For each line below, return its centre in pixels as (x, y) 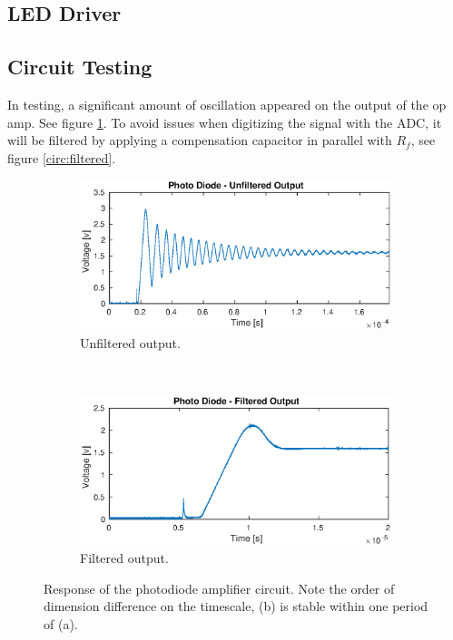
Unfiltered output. (130, 342)
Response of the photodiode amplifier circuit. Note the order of (219, 588)
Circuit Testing (80, 67)
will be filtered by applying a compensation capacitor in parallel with (200, 140)
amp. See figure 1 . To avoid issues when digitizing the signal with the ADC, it (225, 122)
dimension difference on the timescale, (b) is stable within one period (236, 606)
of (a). (61, 624)
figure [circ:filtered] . (62, 157)
